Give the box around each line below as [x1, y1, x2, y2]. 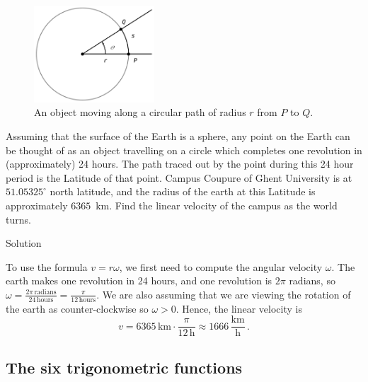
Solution [6, 236, 42, 250]
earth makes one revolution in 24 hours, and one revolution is [6, 273, 272, 288]
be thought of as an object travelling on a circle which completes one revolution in [6, 142, 362, 157]
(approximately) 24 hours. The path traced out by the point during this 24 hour [6, 156, 354, 171]
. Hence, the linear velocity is [176, 301, 302, 316]
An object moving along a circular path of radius [34, 105, 246, 120]
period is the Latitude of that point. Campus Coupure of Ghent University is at [6, 170, 352, 185]
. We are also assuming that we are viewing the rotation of [96, 286, 351, 301]
